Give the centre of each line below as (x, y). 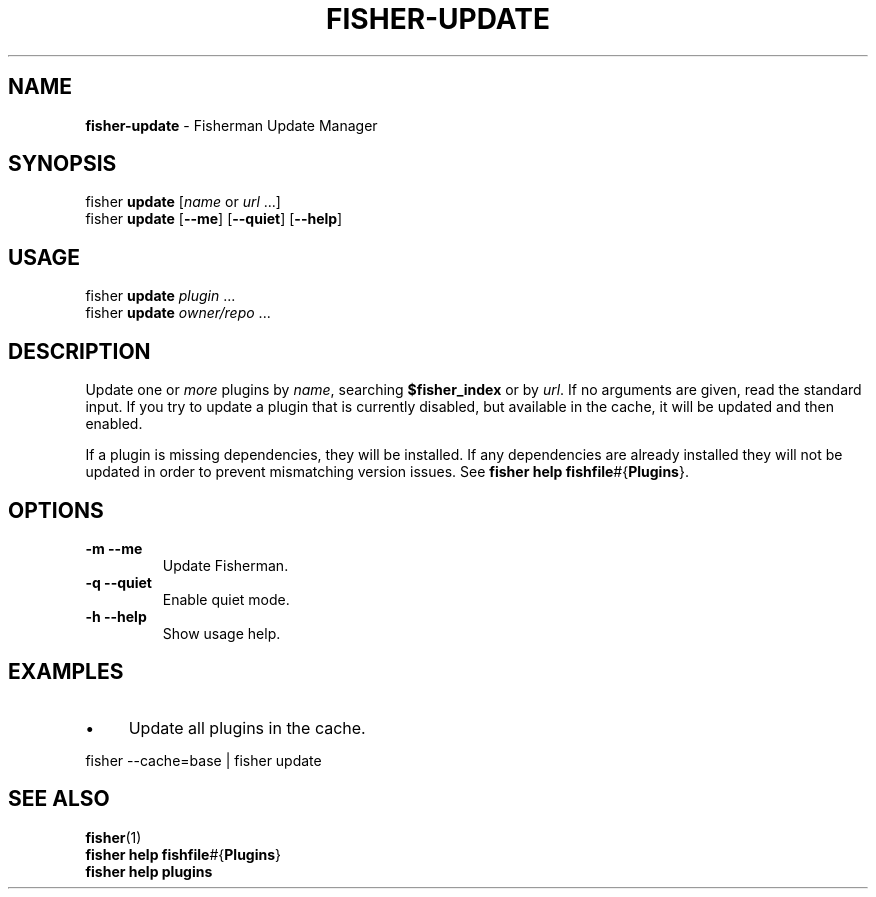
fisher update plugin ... (160, 296)
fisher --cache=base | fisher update (203, 760)
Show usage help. (221, 633)
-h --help (116, 616)
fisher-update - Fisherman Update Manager (231, 125)
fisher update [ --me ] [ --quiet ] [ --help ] (214, 219)
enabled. (114, 424)
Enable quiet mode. (226, 599)
